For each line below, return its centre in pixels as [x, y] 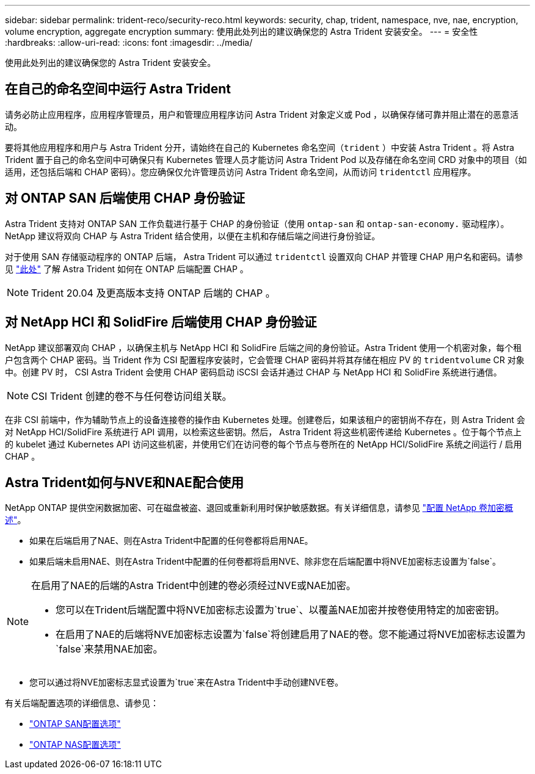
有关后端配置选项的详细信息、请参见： [82, 703]
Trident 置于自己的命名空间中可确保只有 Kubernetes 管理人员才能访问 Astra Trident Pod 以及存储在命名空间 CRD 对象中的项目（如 [266, 159]
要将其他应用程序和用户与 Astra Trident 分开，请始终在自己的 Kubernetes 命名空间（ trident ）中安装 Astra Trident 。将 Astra [260, 147]
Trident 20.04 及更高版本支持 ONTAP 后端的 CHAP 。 [153, 293]
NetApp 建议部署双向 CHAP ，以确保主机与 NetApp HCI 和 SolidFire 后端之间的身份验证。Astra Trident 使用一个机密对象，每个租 [264, 347]
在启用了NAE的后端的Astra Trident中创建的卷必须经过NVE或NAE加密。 [194, 586]
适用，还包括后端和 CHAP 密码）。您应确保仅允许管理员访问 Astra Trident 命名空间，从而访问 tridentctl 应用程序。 [241, 172]
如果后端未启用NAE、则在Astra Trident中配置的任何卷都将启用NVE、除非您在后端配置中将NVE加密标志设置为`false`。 [265, 562]
